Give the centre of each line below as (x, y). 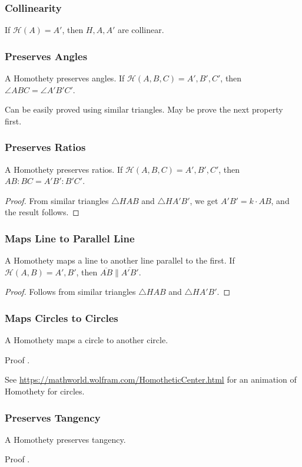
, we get (204, 200)
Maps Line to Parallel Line (70, 238)
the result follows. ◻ (42, 212)
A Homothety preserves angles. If (65, 78)
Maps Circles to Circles (62, 318)
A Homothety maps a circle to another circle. (87, 340)
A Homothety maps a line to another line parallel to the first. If (120, 260)
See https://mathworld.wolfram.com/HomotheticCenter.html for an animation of (151, 379)
